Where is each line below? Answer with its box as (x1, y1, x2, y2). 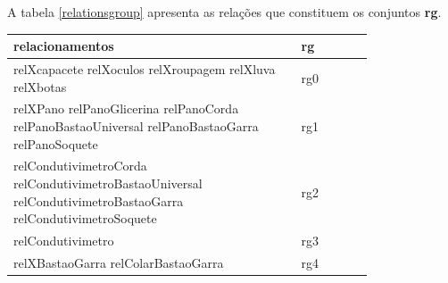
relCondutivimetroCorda (13, 156, 147, 175)
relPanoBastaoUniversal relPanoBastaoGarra (13, 116, 259, 135)
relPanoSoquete (13, 134, 98, 153)
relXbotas (13, 77, 67, 96)
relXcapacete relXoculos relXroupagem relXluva (13, 59, 276, 78)
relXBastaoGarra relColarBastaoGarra (13, 253, 224, 271)
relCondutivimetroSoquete (13, 209, 157, 228)
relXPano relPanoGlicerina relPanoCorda (13, 99, 239, 118)
